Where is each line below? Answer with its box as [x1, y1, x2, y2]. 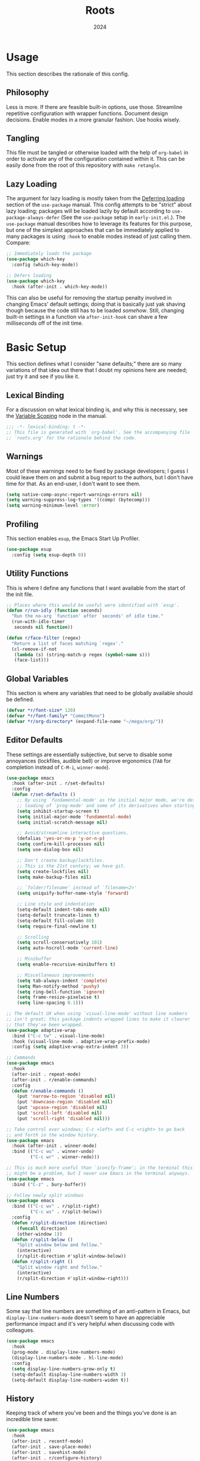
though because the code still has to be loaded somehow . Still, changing [6, 307, 185, 314]
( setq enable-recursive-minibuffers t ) [17, 961, 116, 967]
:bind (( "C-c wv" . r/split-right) [11, 1203, 100, 1209]
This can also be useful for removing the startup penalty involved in [6, 294, 172, 302]
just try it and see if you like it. [6, 373, 80, 380]
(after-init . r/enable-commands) [11, 1077, 97, 1082]
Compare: [6, 239, 31, 246]
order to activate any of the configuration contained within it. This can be [6, 156, 185, 163]
